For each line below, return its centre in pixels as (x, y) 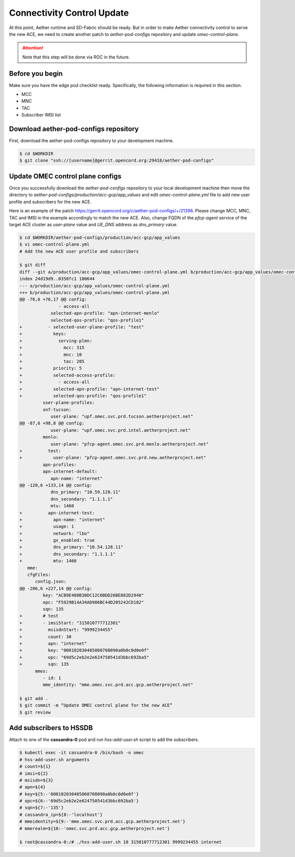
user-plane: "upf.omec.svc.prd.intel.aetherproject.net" (120, 430)
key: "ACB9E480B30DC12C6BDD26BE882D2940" (93, 595)
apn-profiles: (60, 464)
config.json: (51, 582)
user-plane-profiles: (69, 403)
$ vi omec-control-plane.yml (55, 244)
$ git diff (32, 265)
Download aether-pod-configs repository (74, 129)
